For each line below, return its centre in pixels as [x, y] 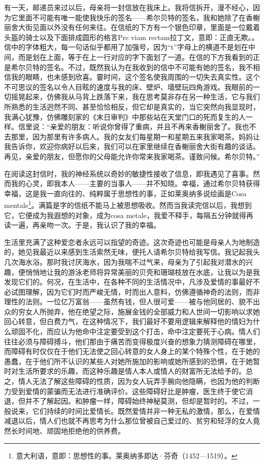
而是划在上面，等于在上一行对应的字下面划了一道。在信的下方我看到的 [135, 57]
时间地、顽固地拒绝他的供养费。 [71, 431]
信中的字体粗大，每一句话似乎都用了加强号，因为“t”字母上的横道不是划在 [126, 47]
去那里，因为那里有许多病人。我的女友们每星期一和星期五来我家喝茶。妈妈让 [132, 136]
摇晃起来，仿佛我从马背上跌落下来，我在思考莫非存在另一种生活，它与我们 [135, 97]
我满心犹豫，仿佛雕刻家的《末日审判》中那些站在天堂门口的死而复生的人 [125, 116]
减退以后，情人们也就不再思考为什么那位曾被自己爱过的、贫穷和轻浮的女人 [128, 421]
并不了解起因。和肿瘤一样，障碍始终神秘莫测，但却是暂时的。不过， [139, 401]
